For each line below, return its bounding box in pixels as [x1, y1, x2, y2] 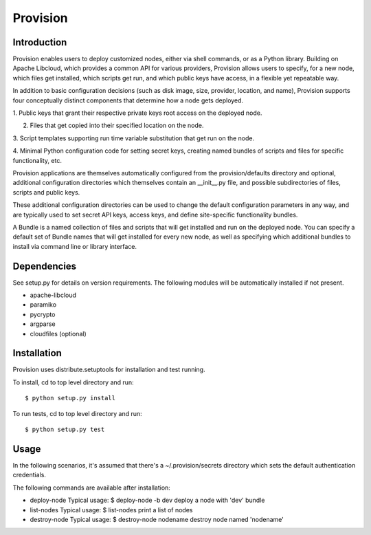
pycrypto [30, 310, 56, 318]
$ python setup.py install [25, 394, 116, 402]
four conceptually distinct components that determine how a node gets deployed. [12, 96, 244, 105]
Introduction [12, 36, 67, 48]
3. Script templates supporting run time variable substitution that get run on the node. [12, 134, 255, 142]
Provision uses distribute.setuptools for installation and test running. [12, 365, 205, 374]
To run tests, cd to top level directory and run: [12, 409, 142, 417]
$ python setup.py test [25, 426, 105, 433]
